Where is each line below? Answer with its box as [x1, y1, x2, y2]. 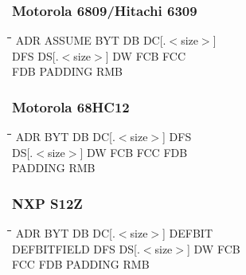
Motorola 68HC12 [12, 96, 130, 116]
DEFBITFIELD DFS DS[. [12, 240, 140, 257]
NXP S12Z [12, 193, 83, 213]
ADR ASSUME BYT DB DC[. [15, 32, 166, 49]
